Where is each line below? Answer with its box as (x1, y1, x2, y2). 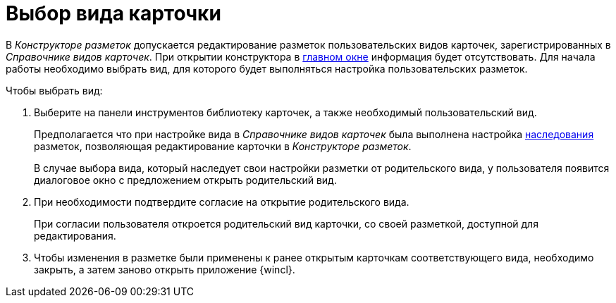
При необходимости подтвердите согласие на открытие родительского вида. (34, 195, 409, 208)
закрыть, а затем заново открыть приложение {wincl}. (34, 263, 295, 276)
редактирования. (34, 229, 116, 242)
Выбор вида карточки (6, 1, 221, 25)
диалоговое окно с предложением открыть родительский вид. (34, 173, 337, 186)
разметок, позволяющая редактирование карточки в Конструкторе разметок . (34, 140, 412, 152)
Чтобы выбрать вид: (6, 84, 103, 97)
